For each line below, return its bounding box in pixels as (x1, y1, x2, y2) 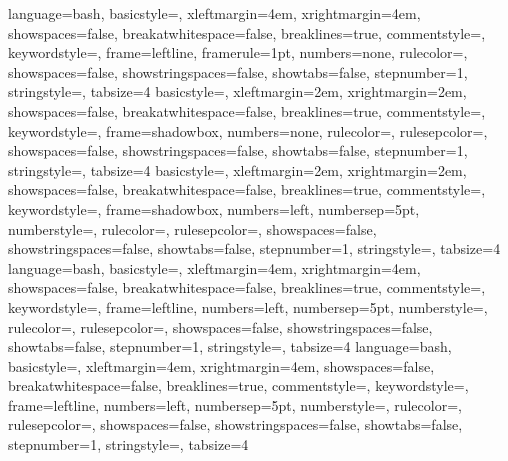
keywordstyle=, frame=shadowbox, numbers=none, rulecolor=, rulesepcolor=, (8, 120, 488, 141)
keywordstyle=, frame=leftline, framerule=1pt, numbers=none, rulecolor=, (8, 42, 468, 63)
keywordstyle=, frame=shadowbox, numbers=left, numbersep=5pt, (8, 198, 420, 219)
